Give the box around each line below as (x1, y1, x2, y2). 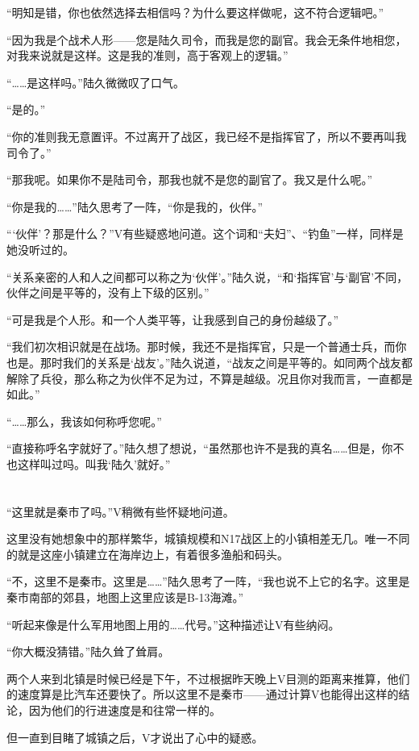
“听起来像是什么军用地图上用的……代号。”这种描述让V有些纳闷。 (6, 615, 340, 632)
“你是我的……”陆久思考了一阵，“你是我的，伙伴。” (6, 198, 263, 215)
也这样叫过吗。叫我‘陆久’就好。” (6, 455, 171, 472)
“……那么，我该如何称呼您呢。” (6, 412, 162, 429)
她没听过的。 (6, 240, 74, 257)
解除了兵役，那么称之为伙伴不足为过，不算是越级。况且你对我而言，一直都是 (6, 369, 413, 386)
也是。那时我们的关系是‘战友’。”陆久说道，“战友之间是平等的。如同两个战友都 (6, 353, 413, 370)
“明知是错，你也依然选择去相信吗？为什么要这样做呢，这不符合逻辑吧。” (6, 4, 384, 20)
